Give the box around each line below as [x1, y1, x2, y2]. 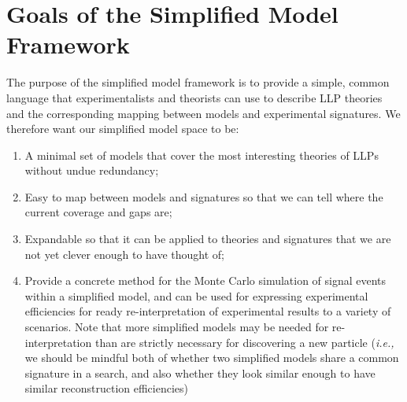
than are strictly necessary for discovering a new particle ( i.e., [94, 334, 394, 350]
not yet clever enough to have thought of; [24, 245, 224, 262]
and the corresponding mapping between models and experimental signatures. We [6, 105, 401, 121]
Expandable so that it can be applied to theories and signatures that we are [24, 231, 391, 247]
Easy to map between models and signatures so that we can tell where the [24, 188, 383, 205]
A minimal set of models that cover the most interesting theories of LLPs [24, 146, 379, 163]
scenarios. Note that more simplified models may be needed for [24, 319, 329, 335]
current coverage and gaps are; [24, 204, 172, 220]
